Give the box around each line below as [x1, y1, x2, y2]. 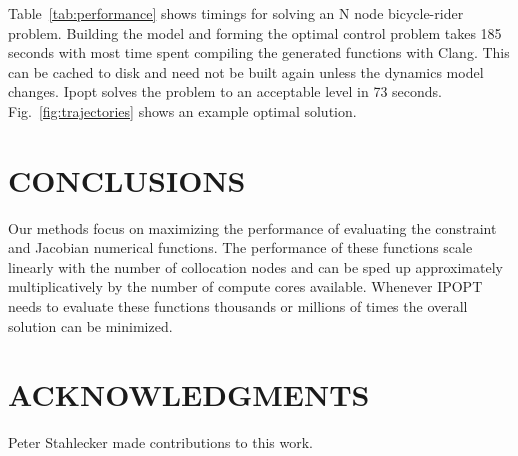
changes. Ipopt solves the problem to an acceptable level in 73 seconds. [8, 81, 442, 102]
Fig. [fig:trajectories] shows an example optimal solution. [8, 100, 357, 121]
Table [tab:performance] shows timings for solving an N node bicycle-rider [8, 3, 464, 23]
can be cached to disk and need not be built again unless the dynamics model [8, 61, 484, 82]
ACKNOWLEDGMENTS [8, 374, 370, 415]
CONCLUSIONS [8, 159, 246, 200]
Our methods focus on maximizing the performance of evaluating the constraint [8, 217, 497, 238]
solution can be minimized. [8, 315, 173, 336]
